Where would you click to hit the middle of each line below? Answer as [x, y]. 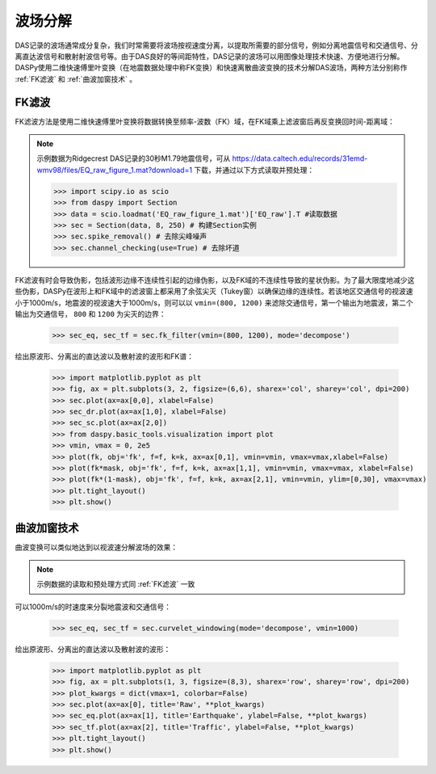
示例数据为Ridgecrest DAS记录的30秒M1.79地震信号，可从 [134, 158]
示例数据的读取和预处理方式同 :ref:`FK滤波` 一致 [116, 584]
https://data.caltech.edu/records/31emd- [300, 158]
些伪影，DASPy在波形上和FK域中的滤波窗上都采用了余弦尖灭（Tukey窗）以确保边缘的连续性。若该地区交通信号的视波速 [214, 292]
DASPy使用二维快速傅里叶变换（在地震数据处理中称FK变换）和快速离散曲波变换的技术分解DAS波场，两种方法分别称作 [211, 68]
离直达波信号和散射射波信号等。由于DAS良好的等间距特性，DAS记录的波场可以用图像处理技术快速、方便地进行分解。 [210, 56]
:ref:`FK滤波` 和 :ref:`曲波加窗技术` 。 [76, 79]
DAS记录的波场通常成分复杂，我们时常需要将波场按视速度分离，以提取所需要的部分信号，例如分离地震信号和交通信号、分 [217, 45]
